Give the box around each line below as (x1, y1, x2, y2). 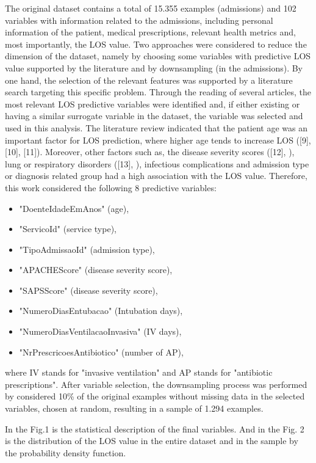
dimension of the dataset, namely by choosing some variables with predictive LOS (5, 49, 311, 62)
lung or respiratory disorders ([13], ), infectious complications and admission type (5, 157, 309, 170)
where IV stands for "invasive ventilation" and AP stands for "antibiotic (5, 366, 273, 379)
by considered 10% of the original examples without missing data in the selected (5, 390, 305, 403)
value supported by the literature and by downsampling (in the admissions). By (5, 61, 303, 74)
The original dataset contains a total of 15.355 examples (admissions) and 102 (5, 2, 296, 14)
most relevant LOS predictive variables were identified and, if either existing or (5, 97, 300, 110)
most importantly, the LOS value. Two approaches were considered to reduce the (5, 37, 307, 50)
